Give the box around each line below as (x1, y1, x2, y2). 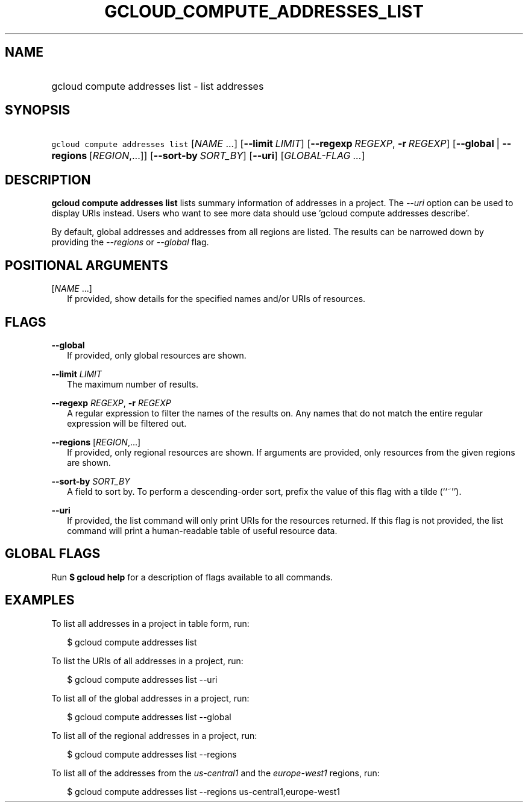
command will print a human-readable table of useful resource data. (67, 525, 338, 536)
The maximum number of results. (67, 378, 199, 389)
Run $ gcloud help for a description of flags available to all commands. (51, 571, 333, 582)
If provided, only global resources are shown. (67, 350, 247, 360)
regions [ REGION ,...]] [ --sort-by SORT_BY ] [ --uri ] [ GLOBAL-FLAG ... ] (51, 149, 365, 162)
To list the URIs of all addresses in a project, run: (51, 655, 244, 666)
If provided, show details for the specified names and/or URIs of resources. (67, 294, 366, 304)
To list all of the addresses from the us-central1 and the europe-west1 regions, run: (51, 767, 380, 778)
